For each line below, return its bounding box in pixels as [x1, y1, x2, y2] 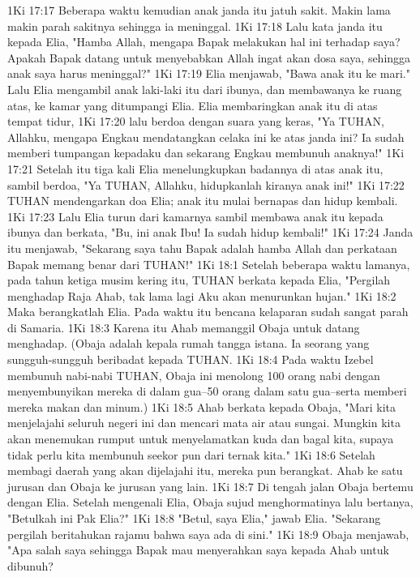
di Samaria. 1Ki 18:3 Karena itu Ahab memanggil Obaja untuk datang [7, 318, 360, 336]
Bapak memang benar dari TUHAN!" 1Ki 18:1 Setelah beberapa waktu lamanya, [7, 255, 410, 272]
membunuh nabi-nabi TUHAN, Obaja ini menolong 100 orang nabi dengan [7, 366, 380, 383]
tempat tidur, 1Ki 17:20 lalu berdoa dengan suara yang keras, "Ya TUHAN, [7, 113, 384, 130]
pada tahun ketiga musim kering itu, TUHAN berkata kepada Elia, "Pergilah [7, 271, 391, 288]
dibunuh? [7, 557, 54, 574]
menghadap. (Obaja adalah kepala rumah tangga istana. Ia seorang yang [7, 335, 370, 352]
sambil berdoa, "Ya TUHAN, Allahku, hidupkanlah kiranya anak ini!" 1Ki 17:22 [7, 176, 405, 193]
